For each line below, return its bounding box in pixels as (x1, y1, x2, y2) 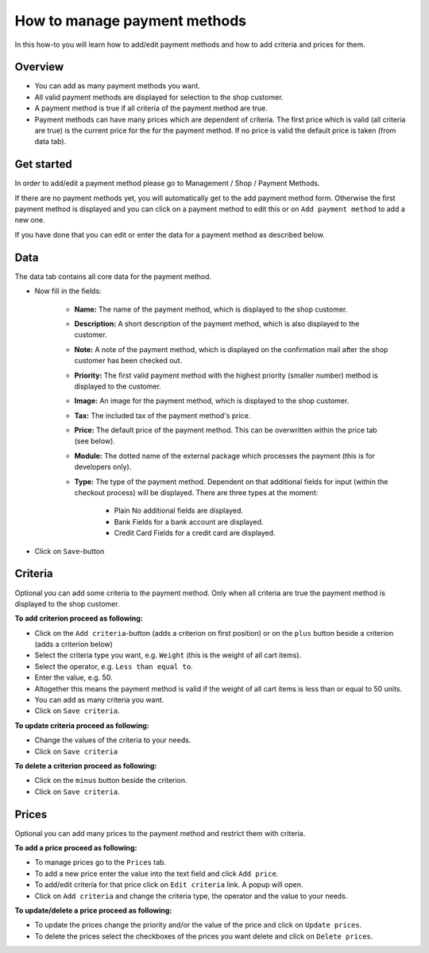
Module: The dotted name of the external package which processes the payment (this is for (74, 451, 376, 460)
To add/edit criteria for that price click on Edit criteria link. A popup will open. (34, 880, 303, 889)
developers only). (74, 462, 132, 472)
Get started (14, 157, 72, 171)
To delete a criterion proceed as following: (14, 761, 157, 770)
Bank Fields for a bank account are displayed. (114, 517, 264, 526)
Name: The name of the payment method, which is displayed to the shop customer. (74, 304, 348, 314)
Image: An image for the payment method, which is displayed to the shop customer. (74, 396, 350, 405)
